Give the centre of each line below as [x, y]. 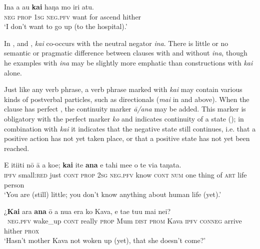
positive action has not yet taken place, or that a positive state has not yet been [127, 138]
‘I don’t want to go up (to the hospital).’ [66, 26]
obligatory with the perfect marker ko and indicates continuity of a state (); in [124, 118]
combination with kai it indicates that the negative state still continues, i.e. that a [130, 128]
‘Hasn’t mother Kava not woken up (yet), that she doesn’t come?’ [105, 240]
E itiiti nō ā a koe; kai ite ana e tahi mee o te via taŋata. [93, 165]
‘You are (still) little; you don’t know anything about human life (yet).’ [113, 194]
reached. [17, 148]
